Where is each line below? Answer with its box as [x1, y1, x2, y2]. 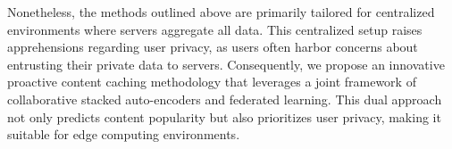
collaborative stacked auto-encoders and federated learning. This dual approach [7, 89, 442, 108]
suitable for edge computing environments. [7, 125, 240, 144]
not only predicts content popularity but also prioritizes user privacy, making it [7, 107, 441, 126]
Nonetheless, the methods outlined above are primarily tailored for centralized [7, 3, 435, 21]
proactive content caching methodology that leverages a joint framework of [7, 72, 416, 91]
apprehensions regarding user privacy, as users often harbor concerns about [7, 37, 418, 56]
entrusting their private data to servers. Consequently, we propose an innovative [7, 54, 445, 73]
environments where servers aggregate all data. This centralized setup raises [7, 20, 423, 38]
